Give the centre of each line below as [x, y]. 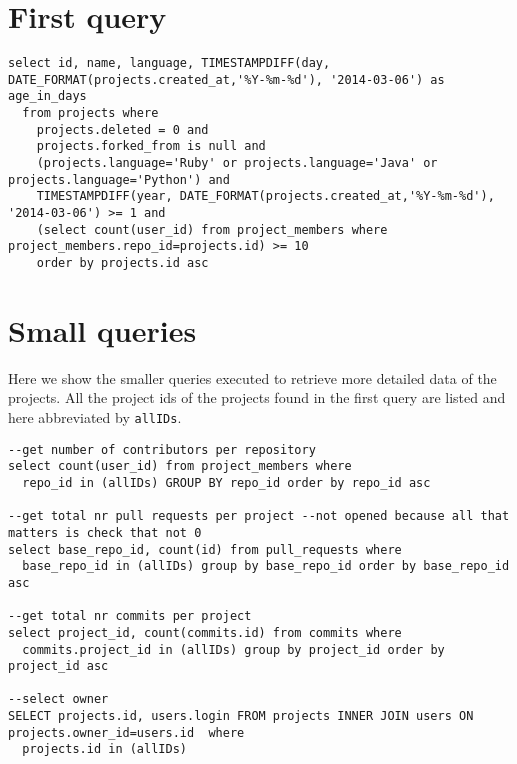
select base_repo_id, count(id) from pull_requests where [205, 549]
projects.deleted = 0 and [122, 129]
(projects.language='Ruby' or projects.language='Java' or [237, 163]
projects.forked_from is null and [151, 146]
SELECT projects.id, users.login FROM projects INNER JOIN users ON [241, 716]
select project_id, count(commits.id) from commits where [205, 632]
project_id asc [58, 666]
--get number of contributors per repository [162, 449]
